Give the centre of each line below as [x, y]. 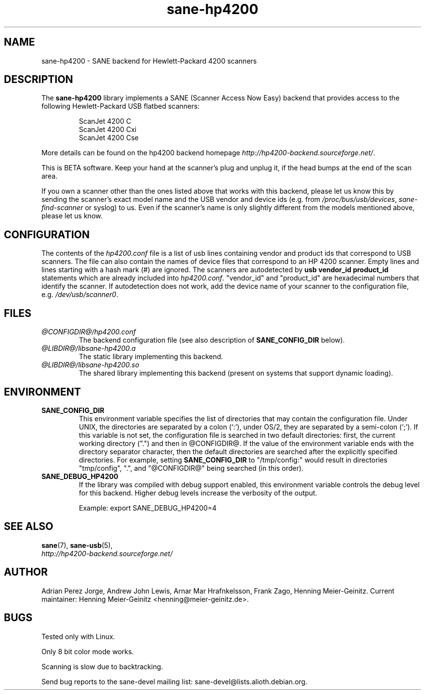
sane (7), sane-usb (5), [77, 545]
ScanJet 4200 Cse [109, 138]
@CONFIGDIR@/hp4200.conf [89, 332]
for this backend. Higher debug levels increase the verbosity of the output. [198, 493]
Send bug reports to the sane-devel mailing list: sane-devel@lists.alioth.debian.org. [174, 681]
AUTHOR [26, 572]
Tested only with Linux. [78, 636]
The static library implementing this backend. [151, 357]
